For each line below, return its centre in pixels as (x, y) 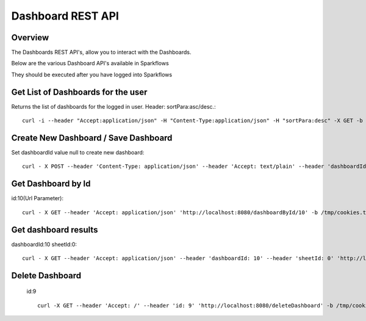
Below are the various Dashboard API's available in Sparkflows (90, 63)
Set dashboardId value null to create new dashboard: (78, 153)
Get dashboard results (55, 230)
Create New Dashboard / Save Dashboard (92, 138)
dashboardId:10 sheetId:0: (44, 244)
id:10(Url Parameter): (38, 198)
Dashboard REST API (65, 16)
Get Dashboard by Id (51, 184)
